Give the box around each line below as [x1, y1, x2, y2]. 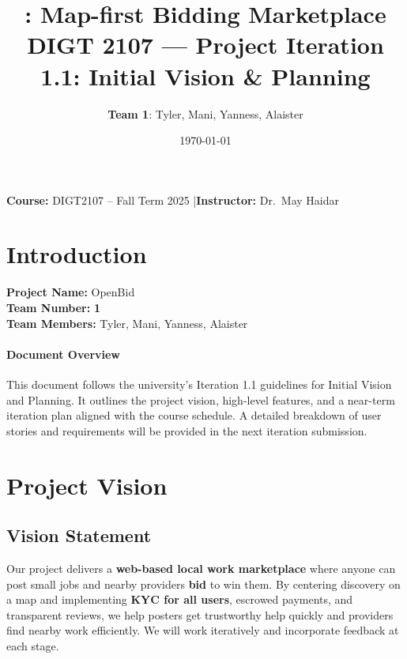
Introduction [6, 238, 147, 270]
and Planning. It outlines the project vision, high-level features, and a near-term [6, 391, 395, 408]
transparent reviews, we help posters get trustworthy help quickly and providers [6, 606, 394, 623]
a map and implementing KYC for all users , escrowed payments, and [6, 591, 353, 608]
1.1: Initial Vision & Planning [40, 59, 371, 92]
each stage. [6, 637, 59, 653]
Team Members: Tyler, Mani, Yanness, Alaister [6, 314, 248, 331]
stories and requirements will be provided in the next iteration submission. [6, 422, 367, 439]
